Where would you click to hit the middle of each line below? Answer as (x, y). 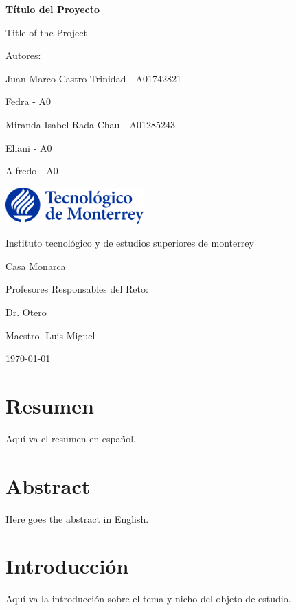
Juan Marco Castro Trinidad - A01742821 (93, 78)
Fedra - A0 (28, 101)
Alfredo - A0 (32, 171)
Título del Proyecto (53, 9)
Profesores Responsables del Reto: (77, 289)
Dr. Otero (26, 312)
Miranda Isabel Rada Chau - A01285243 (90, 124)
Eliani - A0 (29, 147)
